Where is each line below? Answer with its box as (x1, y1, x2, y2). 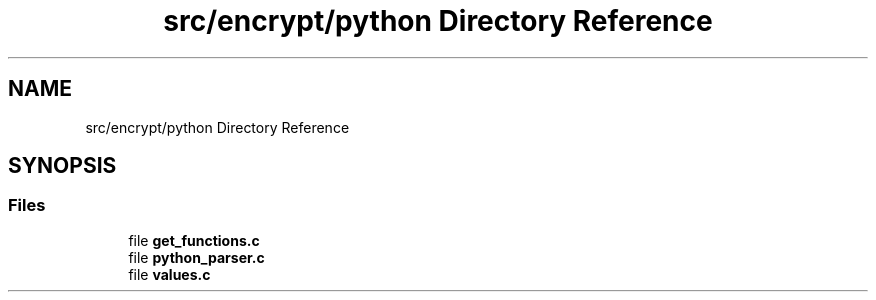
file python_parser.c (128, 248, 265, 266)
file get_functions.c (128, 231, 260, 249)
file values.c (128, 265, 211, 283)
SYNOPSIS (8, 153, 117, 179)
